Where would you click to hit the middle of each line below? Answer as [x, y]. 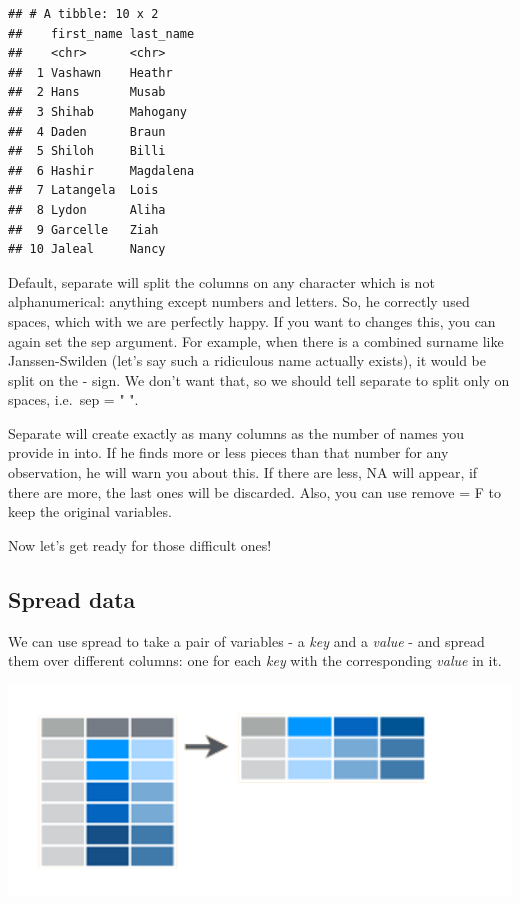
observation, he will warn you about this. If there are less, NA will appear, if [243, 472]
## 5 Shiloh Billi [87, 151]
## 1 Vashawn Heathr [90, 72]
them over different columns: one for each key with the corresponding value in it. [255, 660]
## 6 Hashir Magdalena [101, 170]
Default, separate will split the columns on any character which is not [221, 281]
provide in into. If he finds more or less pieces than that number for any [228, 452]
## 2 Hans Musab [87, 92]
